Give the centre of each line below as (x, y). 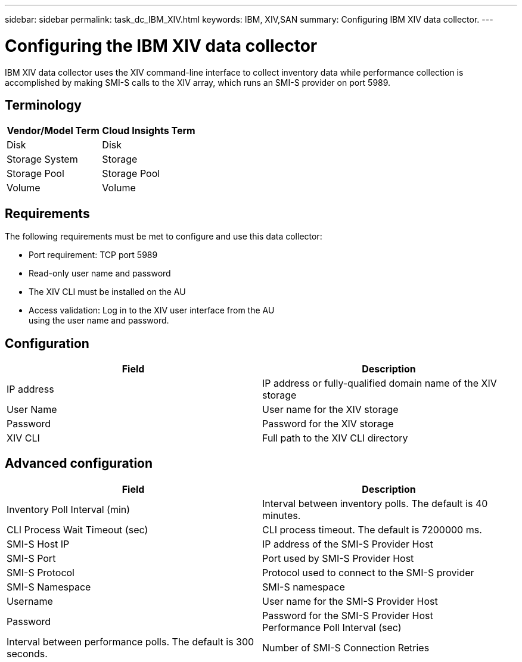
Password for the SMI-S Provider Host (348, 615)
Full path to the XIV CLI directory (335, 438)
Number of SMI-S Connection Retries (346, 647)
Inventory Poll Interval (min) (69, 509)
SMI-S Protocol (41, 572)
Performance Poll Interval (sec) (332, 627)
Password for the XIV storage (328, 424)
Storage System (42, 159)
